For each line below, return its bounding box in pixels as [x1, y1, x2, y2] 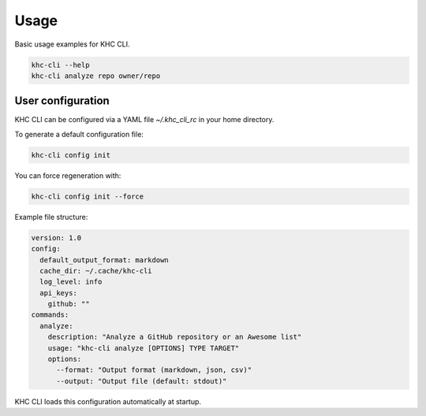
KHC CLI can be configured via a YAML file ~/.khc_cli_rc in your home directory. [14, 115, 275, 124]
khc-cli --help [31, 60, 90, 69]
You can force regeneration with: [14, 170, 121, 180]
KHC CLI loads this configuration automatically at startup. [14, 396, 201, 406]
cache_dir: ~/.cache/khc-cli [39, 266, 153, 275]
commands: [31, 310, 69, 319]
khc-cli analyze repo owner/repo [31, 71, 161, 80]
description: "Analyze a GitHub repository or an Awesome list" [47, 332, 302, 342]
